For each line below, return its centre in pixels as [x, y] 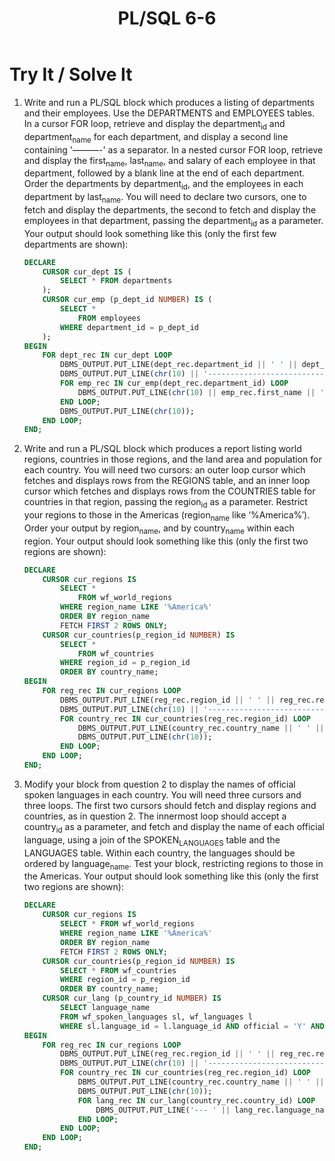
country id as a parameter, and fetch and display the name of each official [174, 827]
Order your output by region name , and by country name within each [159, 529]
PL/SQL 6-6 [167, 18]
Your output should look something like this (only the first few [150, 233]
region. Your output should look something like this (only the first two [166, 541]
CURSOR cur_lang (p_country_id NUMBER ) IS [132, 998]
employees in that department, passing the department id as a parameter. [173, 221]
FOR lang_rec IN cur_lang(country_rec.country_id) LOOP [196, 1100]
